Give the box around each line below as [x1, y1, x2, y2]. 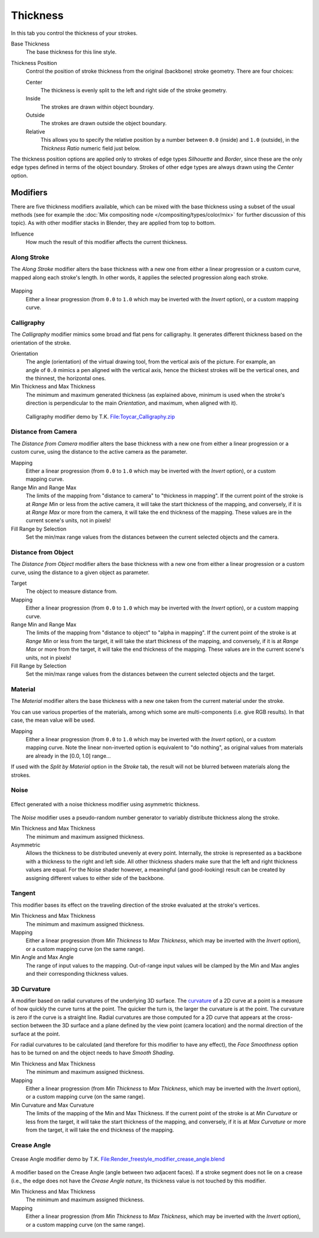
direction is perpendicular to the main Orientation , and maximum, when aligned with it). [25, 399, 238, 407]
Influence [11, 230, 34, 237]
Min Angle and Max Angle [11, 954, 74, 961]
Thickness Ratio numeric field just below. [40, 145, 141, 152]
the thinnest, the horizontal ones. [25, 375, 106, 382]
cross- [276, 1014, 293, 1021]
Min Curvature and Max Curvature [11, 1102, 95, 1109]
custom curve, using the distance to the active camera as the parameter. [11, 448, 188, 455]
